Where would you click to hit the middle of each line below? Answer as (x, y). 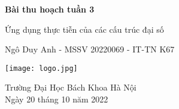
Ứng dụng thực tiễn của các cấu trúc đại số (84, 29)
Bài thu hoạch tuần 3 (50, 9)
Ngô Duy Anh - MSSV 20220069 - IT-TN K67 (90, 49)
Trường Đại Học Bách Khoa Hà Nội (71, 87)
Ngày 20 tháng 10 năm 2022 (57, 99)
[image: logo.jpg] (41, 68)
